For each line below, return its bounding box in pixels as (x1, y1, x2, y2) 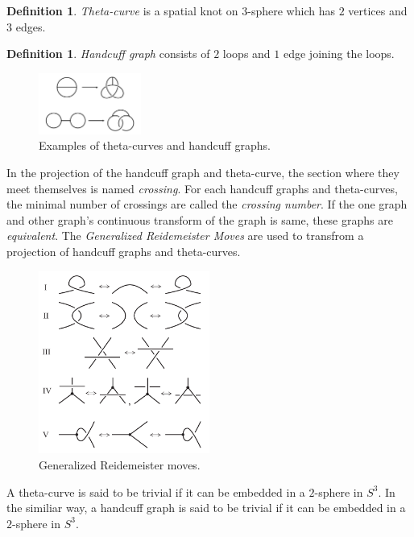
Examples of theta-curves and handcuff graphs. (39, 137, 271, 154)
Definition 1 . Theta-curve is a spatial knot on (6, 2, 238, 19)
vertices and (348, 2, 408, 19)
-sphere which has (247, 2, 335, 19)
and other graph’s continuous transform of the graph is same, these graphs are (6, 211, 393, 228)
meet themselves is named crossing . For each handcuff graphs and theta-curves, (6, 180, 398, 196)
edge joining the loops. (283, 45, 395, 62)
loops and (222, 45, 271, 62)
